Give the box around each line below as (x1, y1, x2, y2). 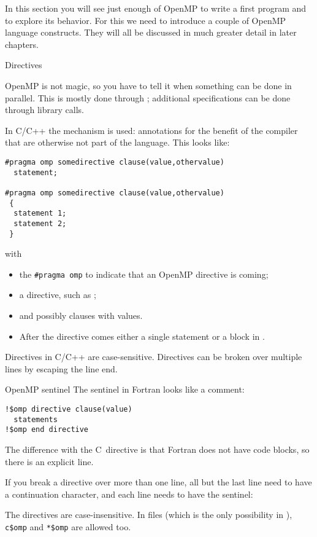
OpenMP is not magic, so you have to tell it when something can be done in (5, 79, 292, 92)
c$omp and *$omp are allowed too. (5, 520, 131, 533)
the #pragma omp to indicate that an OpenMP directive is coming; (19, 267, 269, 280)
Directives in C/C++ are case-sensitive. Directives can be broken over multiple (5, 350, 302, 363)
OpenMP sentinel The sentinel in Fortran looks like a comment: (5, 383, 245, 396)
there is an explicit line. (5, 455, 94, 468)
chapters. (5, 37, 39, 50)
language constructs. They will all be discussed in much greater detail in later (5, 26, 297, 39)
